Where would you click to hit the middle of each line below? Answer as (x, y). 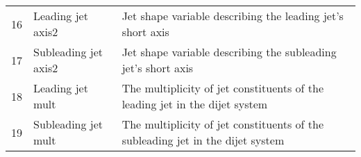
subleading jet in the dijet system (203, 140)
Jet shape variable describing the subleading (229, 52)
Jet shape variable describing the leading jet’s (233, 16)
